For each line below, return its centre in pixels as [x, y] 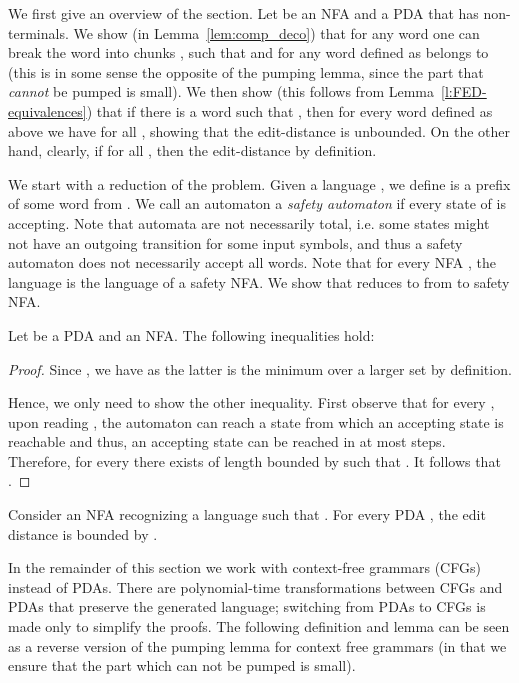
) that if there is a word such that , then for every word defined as [289, 110]
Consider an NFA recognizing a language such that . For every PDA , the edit [247, 514]
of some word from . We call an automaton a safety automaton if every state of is [257, 203]
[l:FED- [464, 91]
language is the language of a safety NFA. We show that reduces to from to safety [259, 281]
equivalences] [47, 110]
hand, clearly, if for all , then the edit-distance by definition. [192, 150]
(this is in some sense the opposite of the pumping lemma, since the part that [246, 71]
